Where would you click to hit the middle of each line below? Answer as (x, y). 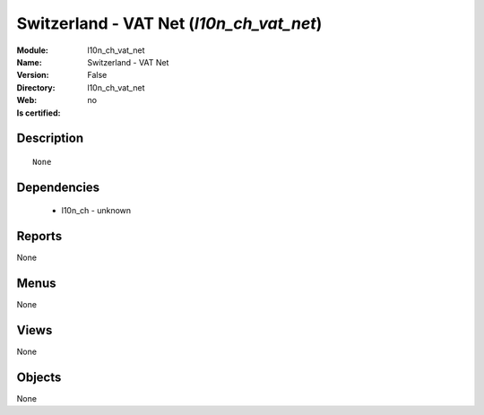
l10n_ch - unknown (96, 211)
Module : (32, 50)
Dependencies (58, 187)
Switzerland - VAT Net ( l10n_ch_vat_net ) (169, 23)
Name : (29, 62)
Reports (39, 236)
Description (50, 138)
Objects (39, 377)
